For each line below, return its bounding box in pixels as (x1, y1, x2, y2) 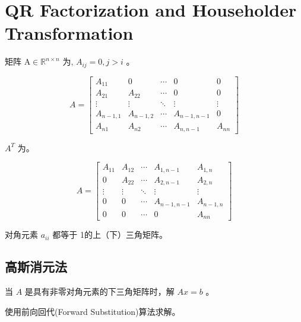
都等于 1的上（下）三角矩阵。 (52, 228, 167, 241)
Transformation (5, 21, 134, 45)
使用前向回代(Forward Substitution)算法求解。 (5, 305, 180, 317)
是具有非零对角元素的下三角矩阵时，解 (24, 285, 175, 298)
